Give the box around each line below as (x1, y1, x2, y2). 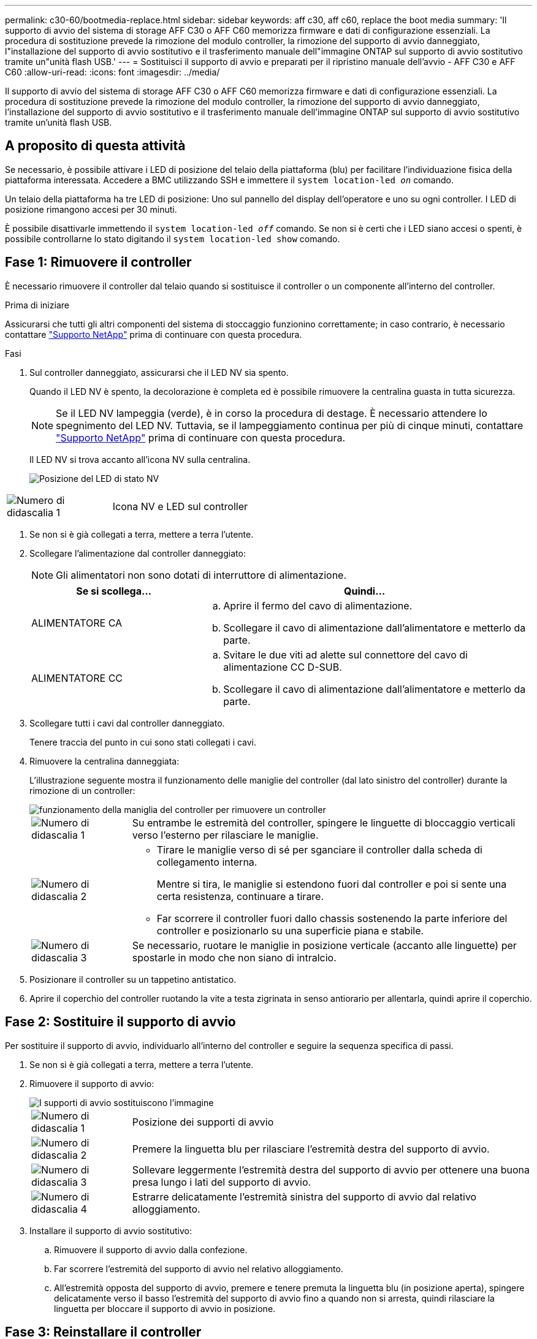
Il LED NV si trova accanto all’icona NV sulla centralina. (29, 454, 251, 465)
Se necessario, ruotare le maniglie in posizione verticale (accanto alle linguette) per (132, 939, 517, 952)
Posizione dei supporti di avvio (132, 1115, 274, 1128)
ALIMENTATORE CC (31, 671, 123, 684)
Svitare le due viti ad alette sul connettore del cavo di (223, 648, 468, 661)
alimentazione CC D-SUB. (223, 660, 342, 673)
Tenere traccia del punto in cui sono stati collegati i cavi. (29, 736, 257, 747)
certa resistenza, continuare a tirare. (156, 890, 324, 902)
